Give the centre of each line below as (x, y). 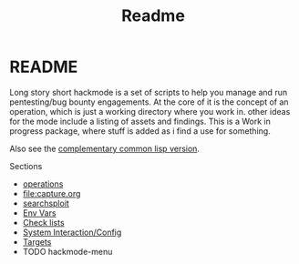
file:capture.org (52, 193)
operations (43, 184)
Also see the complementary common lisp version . (105, 148)
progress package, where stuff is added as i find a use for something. (140, 131)
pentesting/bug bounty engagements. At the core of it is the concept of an (149, 102)
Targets (37, 241)
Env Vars (39, 213)
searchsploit (46, 203)
